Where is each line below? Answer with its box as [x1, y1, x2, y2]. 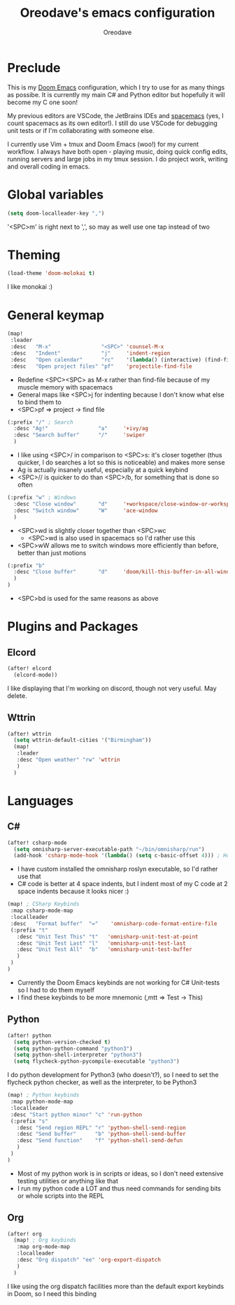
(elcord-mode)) [13, 671, 58, 678]
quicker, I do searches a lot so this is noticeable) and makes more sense [17, 458, 225, 466]
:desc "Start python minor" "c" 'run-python [10, 1111, 142, 1118]
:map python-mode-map [10, 1098, 73, 1105]
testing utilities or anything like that [17, 1176, 119, 1185]
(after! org [7, 1230, 42, 1237]
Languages [7, 792, 73, 808]
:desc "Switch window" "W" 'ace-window [13, 507, 158, 514]
